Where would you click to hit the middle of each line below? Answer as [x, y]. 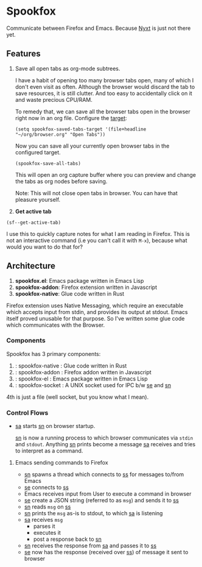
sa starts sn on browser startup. [55, 426]
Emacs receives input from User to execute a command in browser [108, 494]
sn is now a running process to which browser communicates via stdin [104, 438]
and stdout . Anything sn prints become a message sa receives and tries [105, 444]
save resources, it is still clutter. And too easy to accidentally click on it [104, 93]
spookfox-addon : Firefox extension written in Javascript [86, 287]
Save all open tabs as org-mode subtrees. [68, 68]
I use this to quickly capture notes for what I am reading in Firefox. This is [98, 234]
